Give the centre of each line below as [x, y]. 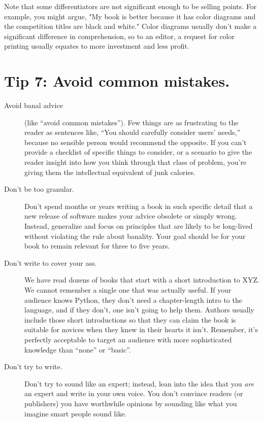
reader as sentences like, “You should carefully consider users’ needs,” [133, 132]
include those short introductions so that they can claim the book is [130, 319]
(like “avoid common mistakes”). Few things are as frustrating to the [131, 122]
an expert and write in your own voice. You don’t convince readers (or [134, 393]
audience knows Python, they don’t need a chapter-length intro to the [133, 300]
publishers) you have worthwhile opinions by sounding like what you [131, 403]
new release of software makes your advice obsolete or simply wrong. [131, 216]
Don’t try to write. [33, 366]
